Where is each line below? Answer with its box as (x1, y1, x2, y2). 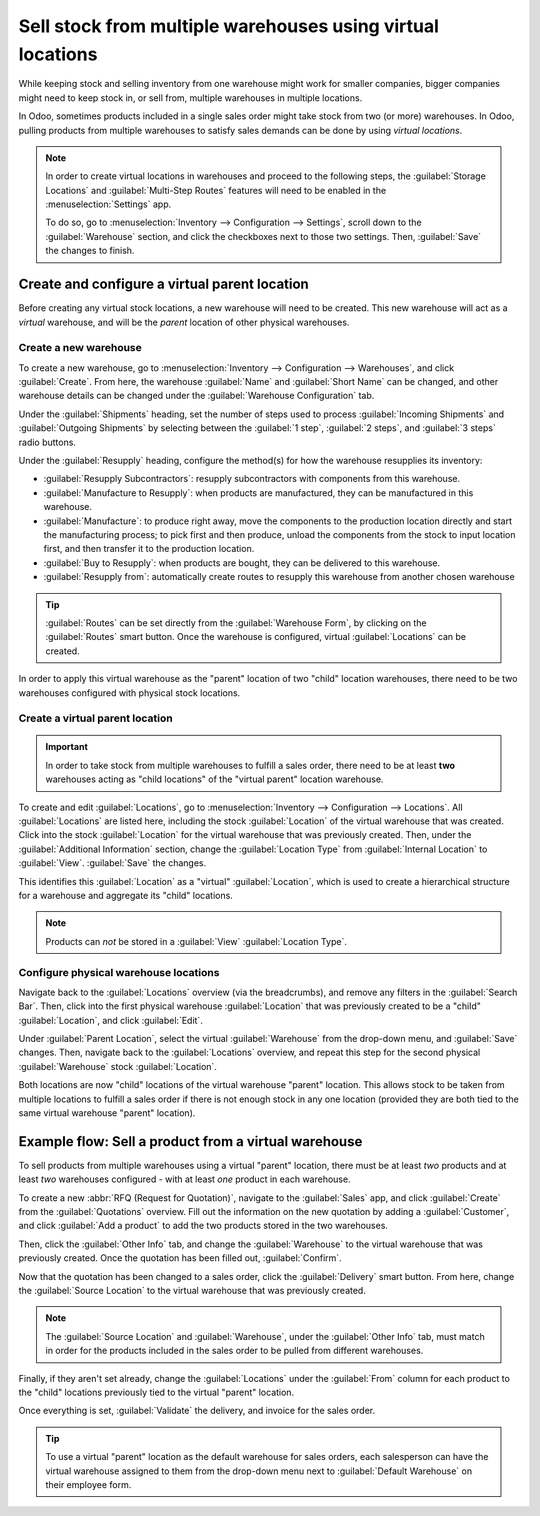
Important (45, 741, 89, 753)
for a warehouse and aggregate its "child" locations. (18, 889, 234, 901)
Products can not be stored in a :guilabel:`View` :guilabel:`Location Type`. (45, 935, 347, 947)
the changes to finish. (45, 245, 135, 257)
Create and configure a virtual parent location (18, 276, 309, 293)
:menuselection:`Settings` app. (45, 198, 172, 210)
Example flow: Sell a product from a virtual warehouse (18, 1133, 363, 1150)
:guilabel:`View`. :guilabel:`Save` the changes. (18, 857, 207, 869)
